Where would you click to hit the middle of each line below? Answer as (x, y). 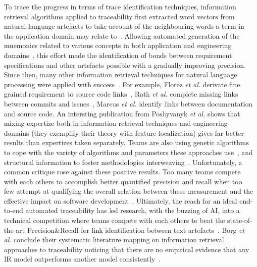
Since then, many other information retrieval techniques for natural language (121, 75)
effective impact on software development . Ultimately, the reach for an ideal (121, 200)
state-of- (240, 220)
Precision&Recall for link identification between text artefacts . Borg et (136, 230)
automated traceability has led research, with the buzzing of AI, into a (132, 210)
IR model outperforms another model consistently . (82, 259)
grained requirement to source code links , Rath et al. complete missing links (121, 94)
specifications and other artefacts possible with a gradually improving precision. (125, 65)
